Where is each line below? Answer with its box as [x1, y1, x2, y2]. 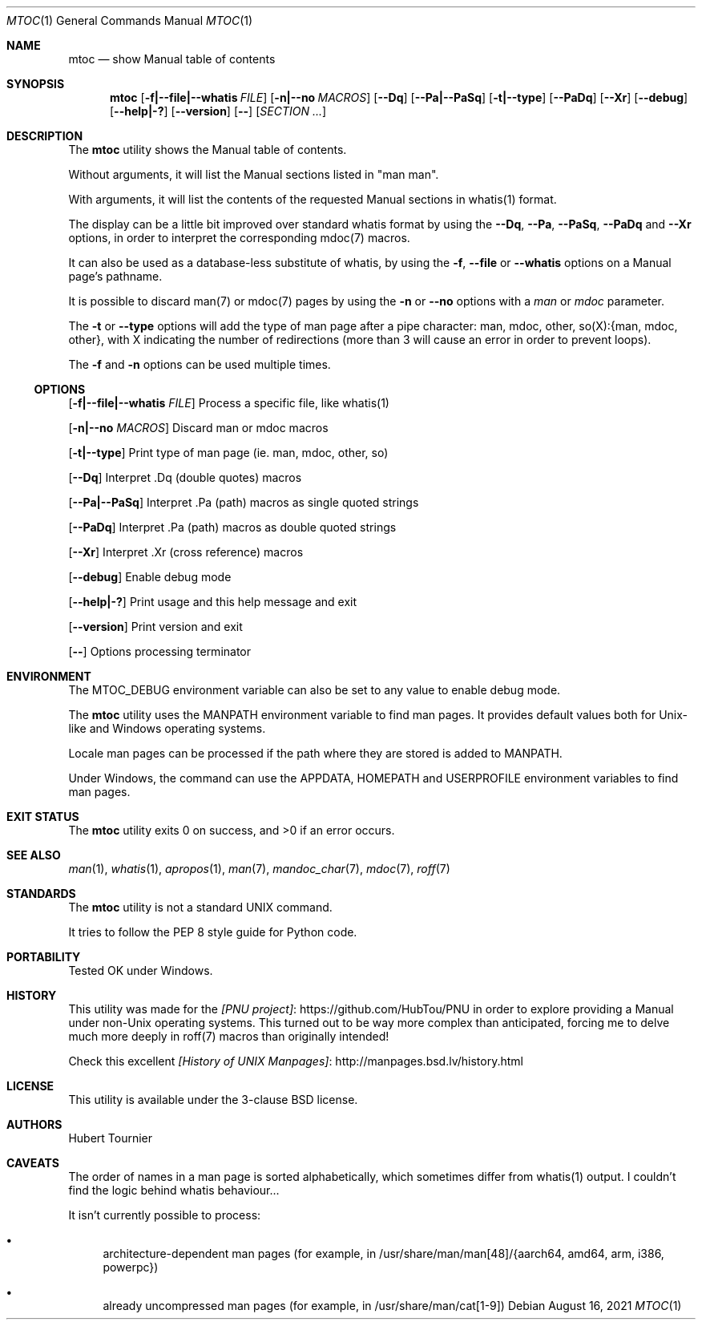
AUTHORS [6, 1118, 63, 1131]
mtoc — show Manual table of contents [68, 52, 276, 66]
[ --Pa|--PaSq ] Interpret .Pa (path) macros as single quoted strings [68, 495, 419, 509]
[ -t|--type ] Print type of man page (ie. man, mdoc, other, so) [68, 446, 389, 459]
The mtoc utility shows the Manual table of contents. [68, 143, 347, 156]
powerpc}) [103, 1260, 159, 1274]
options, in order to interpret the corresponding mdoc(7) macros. [68, 231, 410, 245]
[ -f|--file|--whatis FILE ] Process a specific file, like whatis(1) [68, 396, 389, 410]
